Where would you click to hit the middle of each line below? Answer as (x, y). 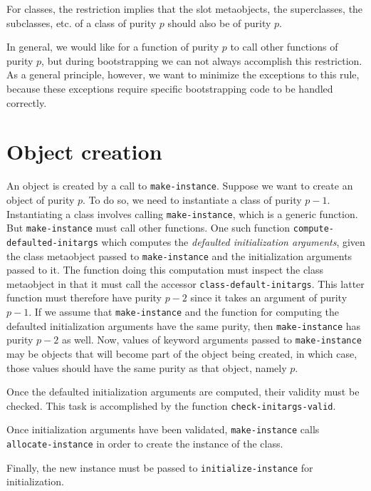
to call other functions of (284, 47)
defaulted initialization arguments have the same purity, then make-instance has (184, 325)
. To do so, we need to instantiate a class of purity (192, 199)
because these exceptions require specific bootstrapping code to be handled (170, 88)
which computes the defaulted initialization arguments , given (233, 241)
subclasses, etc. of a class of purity (82, 22)
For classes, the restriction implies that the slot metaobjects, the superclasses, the (185, 9)
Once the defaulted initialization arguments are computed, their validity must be (183, 392)
